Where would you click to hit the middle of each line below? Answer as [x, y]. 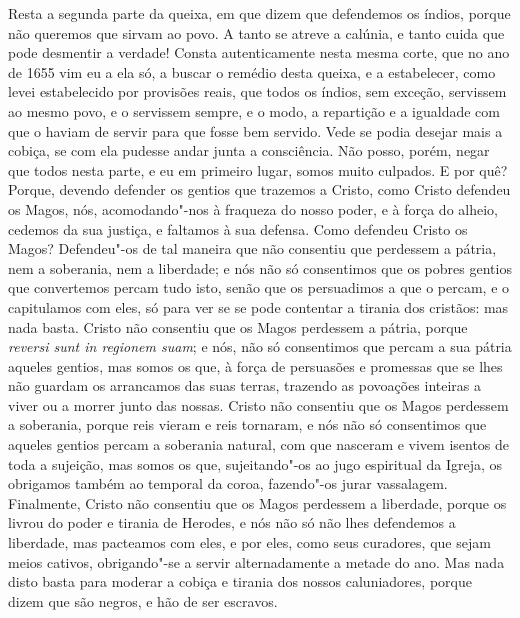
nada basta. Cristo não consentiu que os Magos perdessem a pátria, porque [238, 326]
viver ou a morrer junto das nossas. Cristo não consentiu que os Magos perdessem [258, 404]
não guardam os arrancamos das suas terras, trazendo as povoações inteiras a [245, 385]
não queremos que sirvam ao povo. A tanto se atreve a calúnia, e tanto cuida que [256, 32]
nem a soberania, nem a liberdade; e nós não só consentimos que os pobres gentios [260, 267]
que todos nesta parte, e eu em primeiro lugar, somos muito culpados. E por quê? [258, 169]
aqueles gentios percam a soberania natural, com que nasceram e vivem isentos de [259, 444]
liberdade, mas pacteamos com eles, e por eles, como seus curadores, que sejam [249, 542]
